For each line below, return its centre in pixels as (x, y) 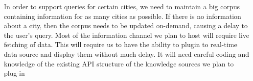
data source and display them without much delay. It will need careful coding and (127, 54)
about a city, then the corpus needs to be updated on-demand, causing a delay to (126, 25)
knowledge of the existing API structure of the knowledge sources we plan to (119, 63)
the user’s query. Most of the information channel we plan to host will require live (127, 35)
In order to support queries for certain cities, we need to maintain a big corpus (122, 6)
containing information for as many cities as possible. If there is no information (123, 16)
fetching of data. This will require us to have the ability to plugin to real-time (121, 44)
